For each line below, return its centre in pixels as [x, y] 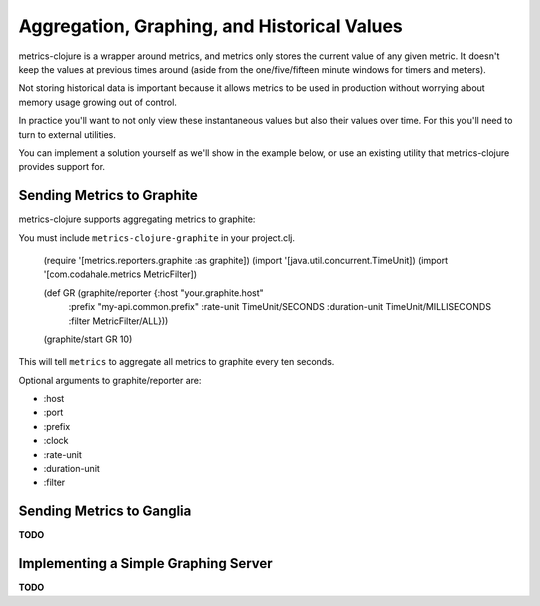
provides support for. [61, 167]
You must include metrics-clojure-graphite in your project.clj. [156, 237]
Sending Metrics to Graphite [108, 195]
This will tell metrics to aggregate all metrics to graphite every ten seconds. [176, 362]
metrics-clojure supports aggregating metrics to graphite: [137, 219]
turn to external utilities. [67, 134]
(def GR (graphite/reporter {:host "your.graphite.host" [153, 292]
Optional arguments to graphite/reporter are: [110, 380]
